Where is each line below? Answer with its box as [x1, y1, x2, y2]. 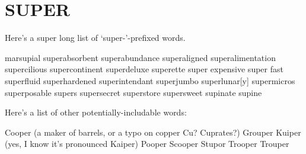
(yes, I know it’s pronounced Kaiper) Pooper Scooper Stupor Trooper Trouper [5, 137, 289, 150]
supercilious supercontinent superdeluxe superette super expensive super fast [5, 63, 283, 75]
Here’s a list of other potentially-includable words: [5, 106, 187, 118]
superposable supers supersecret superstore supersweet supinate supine [5, 86, 262, 98]
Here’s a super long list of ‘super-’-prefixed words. [5, 31, 186, 44]
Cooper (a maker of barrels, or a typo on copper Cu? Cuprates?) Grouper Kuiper [5, 126, 301, 138]
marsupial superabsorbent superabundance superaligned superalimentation [5, 51, 276, 63]
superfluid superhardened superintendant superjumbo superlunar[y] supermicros [5, 74, 295, 86]
